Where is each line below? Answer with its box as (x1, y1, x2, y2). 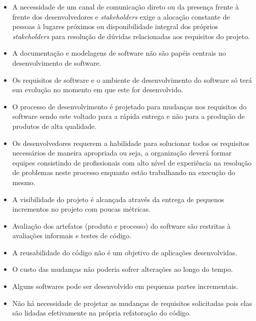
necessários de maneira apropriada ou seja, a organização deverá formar (12, 147, 232, 158)
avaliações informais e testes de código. (12, 230, 131, 241)
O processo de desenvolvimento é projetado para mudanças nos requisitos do (12, 101, 246, 111)
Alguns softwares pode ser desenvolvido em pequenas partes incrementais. (12, 281, 238, 291)
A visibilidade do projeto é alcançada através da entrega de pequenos (12, 194, 224, 204)
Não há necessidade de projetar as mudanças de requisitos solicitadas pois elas (12, 297, 252, 308)
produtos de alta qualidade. (12, 120, 96, 131)
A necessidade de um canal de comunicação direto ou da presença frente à (12, 2, 239, 12)
